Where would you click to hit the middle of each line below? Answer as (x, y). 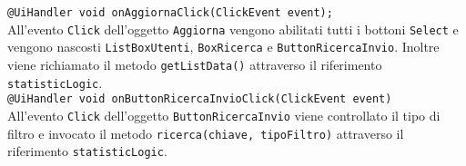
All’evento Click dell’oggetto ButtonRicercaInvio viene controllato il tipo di (224, 115)
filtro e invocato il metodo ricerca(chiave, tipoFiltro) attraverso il (206, 133)
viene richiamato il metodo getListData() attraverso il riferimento (195, 64)
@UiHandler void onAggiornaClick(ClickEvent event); (170, 13)
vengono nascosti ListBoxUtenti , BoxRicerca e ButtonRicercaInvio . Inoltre (223, 47)
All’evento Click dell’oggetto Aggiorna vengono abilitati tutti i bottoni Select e (233, 29)
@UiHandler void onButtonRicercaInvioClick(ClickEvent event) (200, 99)
